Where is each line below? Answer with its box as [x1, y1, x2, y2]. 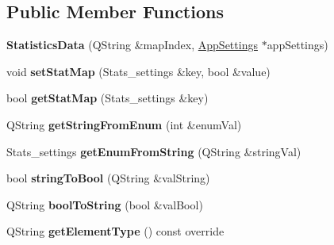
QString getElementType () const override [6, 223, 225, 239]
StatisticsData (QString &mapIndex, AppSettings [6, 36, 258, 53]
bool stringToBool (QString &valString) [6, 170, 210, 186]
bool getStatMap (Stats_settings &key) [6, 90, 209, 106]
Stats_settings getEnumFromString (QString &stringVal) [6, 143, 301, 159]
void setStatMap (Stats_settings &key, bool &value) [6, 63, 271, 79]
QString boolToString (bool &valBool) [6, 196, 203, 212]
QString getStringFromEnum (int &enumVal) [6, 116, 242, 132]
